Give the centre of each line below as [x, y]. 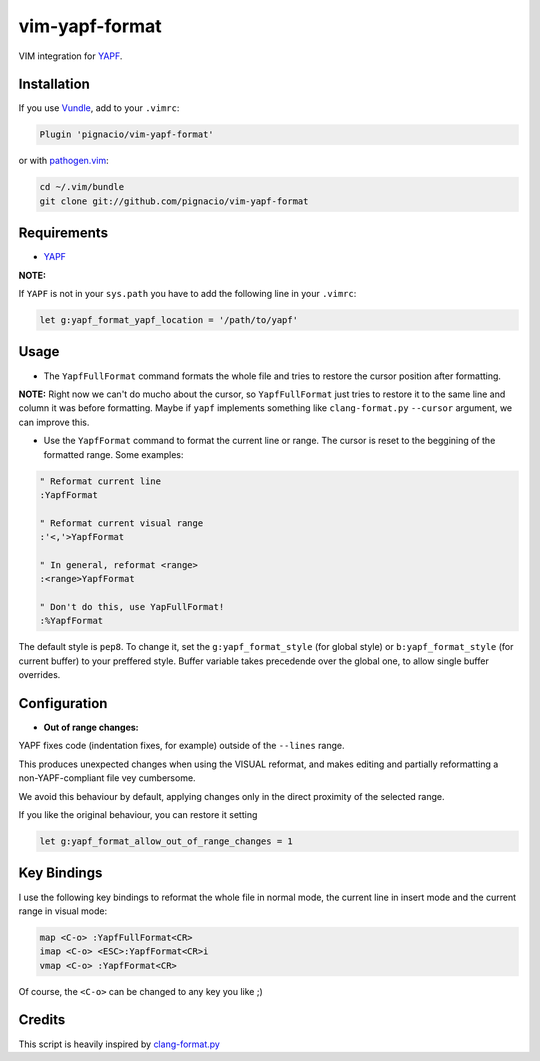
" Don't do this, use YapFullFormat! [132, 607]
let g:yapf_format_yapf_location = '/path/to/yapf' [169, 320]
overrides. [39, 675]
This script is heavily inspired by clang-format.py [119, 1044]
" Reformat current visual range [121, 523]
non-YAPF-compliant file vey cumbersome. [107, 778]
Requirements [63, 233]
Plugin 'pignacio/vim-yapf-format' [126, 134]
